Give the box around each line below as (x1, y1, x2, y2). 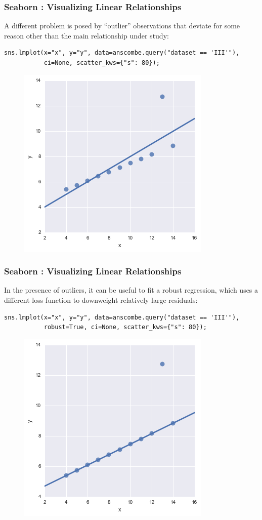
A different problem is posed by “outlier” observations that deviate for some (4, 20, 240, 31)
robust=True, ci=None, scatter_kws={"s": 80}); (43, 324, 207, 331)
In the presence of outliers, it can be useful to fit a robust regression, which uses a (4, 285, 258, 295)
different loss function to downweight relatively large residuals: (4, 295, 198, 305)
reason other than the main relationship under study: (4, 30, 169, 41)
